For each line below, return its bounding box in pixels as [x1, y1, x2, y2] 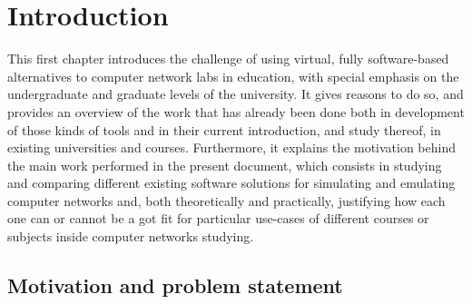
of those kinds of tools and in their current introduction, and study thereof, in [7, 120, 441, 139]
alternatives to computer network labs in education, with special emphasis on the [7, 66, 459, 85]
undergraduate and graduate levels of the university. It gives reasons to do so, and [7, 84, 464, 103]
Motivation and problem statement [7, 271, 343, 299]
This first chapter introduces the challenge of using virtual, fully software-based [7, 49, 449, 68]
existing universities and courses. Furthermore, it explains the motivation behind [7, 138, 457, 157]
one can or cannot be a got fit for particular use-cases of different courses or [7, 209, 429, 228]
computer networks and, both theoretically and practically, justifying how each [7, 191, 446, 210]
